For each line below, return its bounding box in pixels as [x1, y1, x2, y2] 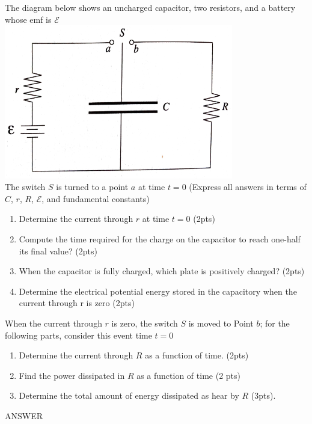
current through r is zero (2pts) [19, 296, 135, 309]
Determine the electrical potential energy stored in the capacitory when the [19, 284, 297, 297]
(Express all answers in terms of [189, 180, 307, 193]
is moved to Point [188, 317, 254, 329]
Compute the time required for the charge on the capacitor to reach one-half [19, 233, 301, 245]
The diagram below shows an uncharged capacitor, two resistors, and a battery [5, 1, 296, 13]
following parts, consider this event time [5, 328, 152, 341]
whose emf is [5, 13, 52, 25]
